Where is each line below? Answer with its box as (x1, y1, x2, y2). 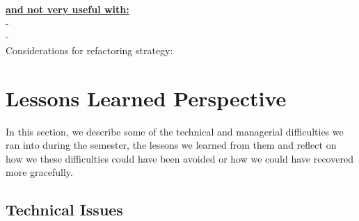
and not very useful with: (6, 2, 129, 16)
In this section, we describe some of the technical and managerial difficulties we (6, 124, 344, 138)
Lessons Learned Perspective (6, 83, 287, 112)
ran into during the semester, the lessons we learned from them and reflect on (6, 138, 337, 152)
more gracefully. (6, 165, 73, 179)
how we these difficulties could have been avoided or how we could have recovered (6, 151, 353, 165)
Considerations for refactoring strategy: (6, 42, 173, 57)
